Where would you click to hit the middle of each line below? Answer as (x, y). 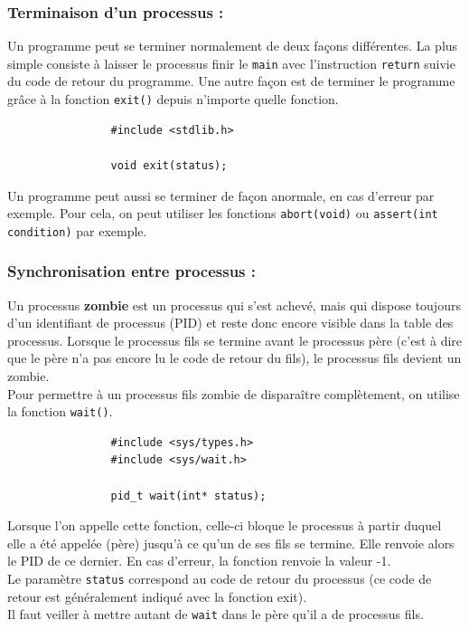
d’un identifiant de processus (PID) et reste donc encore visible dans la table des (230, 323)
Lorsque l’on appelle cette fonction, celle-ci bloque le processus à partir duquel (225, 525)
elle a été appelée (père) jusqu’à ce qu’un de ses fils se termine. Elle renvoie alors (231, 543)
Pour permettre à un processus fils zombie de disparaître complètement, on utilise (234, 393)
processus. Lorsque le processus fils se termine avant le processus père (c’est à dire (235, 340)
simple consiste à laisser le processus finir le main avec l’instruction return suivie (231, 63)
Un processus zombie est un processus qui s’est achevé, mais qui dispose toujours (234, 305)
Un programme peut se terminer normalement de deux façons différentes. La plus (233, 46)
